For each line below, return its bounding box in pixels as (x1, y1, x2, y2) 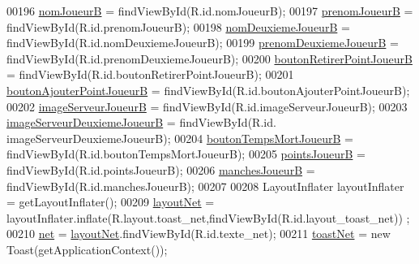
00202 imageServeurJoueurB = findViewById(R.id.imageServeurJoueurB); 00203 (6, 97, 408, 115)
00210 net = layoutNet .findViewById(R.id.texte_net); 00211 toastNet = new (6, 225, 391, 242)
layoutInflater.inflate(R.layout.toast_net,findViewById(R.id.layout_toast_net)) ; (6, 209, 410, 226)
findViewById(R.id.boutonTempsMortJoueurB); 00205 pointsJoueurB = (6, 145, 366, 162)
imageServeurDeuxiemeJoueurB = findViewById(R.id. (6, 114, 276, 131)
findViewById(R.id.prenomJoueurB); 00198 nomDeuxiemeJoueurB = (6, 18, 350, 35)
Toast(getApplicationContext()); (6, 240, 168, 258)
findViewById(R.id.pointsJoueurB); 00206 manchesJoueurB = (6, 161, 315, 178)
